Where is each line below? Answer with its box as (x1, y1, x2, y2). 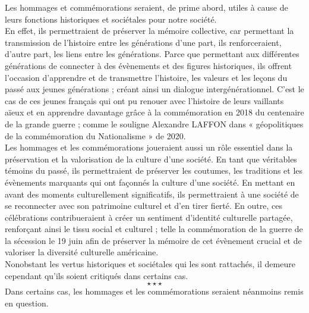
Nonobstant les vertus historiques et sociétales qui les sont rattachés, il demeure (5, 258, 295, 270)
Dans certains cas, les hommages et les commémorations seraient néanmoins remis (5, 285, 304, 298)
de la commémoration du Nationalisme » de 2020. (5, 129, 186, 142)
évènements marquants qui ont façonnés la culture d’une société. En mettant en (5, 176, 295, 188)
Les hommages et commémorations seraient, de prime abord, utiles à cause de (5, 1, 288, 13)
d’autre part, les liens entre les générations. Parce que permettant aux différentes (5, 48, 299, 60)
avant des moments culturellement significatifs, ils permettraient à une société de (5, 187, 299, 200)
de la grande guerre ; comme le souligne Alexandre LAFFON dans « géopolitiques (5, 117, 304, 130)
